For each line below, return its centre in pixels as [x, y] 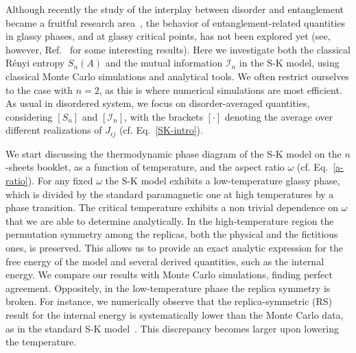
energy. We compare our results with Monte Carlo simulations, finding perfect [169, 275]
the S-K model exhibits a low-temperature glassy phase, [223, 180]
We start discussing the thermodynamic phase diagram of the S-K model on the [174, 153]
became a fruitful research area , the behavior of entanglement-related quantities [176, 22]
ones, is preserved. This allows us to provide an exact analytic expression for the [174, 247]
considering [29, 116]
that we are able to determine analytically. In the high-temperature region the [170, 220]
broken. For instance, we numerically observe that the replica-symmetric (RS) [169, 301]
